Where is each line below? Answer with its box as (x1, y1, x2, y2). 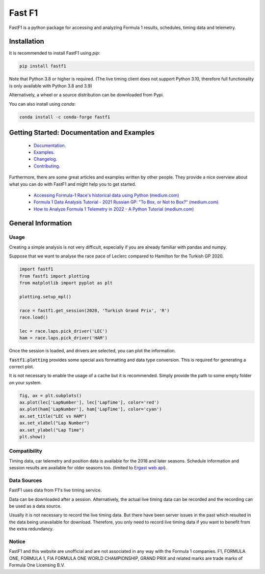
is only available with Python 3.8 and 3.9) (9, 83, 93, 88)
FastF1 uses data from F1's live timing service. (9, 487, 102, 493)
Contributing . (33, 163, 60, 169)
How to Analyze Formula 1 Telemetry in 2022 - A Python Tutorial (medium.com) (33, 206, 194, 212)
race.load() (19, 315, 49, 320)
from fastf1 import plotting (19, 273, 90, 279)
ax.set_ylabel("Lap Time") (19, 427, 84, 432)
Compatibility (9, 448, 43, 455)
